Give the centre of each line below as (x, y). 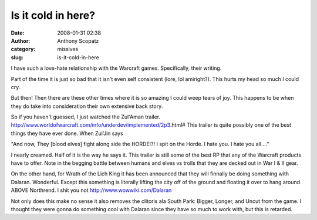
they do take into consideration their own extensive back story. (87, 106)
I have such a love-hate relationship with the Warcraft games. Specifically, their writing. (116, 68)
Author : (21, 40)
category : (23, 49)
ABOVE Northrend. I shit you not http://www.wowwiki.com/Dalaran (91, 190)
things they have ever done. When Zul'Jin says (67, 133)
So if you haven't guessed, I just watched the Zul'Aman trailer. (86, 117)
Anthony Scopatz (78, 40)
